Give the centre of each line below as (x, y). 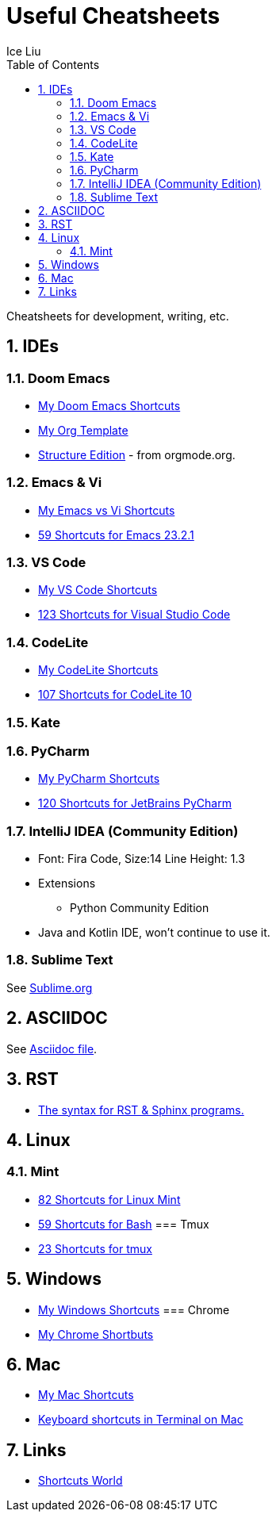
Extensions (67, 884)
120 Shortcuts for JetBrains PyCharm (135, 803)
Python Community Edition (140, 908)
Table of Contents (53, 64)
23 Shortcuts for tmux (95, 1248)
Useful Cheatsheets (113, 16)
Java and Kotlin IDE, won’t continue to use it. (154, 933)
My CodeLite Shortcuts (98, 670)
